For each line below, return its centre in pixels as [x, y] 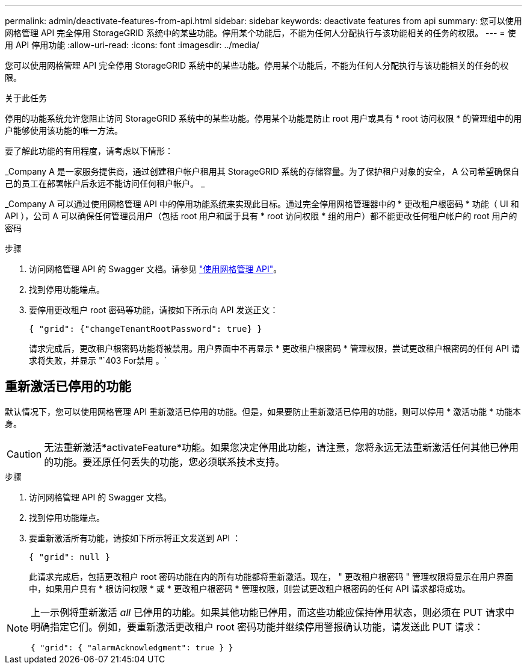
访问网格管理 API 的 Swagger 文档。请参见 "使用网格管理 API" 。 [156, 269]
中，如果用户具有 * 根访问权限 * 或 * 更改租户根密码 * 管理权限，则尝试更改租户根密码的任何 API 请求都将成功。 [250, 588]
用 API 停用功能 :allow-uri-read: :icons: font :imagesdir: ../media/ [132, 45]
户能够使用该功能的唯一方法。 [64, 130]
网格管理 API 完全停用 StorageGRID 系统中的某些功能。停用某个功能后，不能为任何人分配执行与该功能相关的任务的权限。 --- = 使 [260, 33]
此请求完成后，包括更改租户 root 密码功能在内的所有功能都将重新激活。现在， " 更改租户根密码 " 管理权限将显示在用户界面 [271, 576]
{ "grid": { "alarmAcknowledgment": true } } [132, 647]
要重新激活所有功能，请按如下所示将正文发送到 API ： [135, 538]
